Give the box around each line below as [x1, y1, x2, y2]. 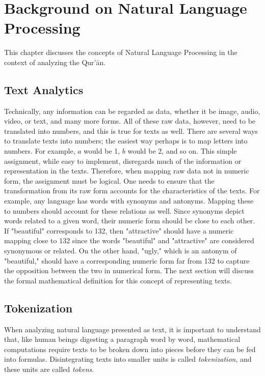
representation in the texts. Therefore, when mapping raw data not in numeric [4, 165, 249, 176]
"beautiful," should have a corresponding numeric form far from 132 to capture [4, 255, 250, 266]
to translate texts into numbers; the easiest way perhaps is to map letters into [4, 135, 248, 146]
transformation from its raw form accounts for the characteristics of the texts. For [4, 185, 260, 196]
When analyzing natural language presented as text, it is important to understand [4, 324, 261, 334]
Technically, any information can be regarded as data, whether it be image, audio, [4, 105, 260, 116]
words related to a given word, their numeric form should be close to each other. [4, 215, 255, 226]
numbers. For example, [4, 146, 75, 156]
